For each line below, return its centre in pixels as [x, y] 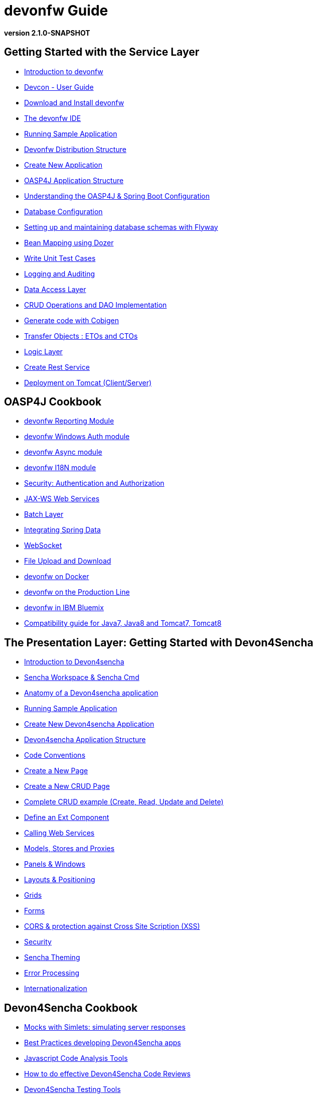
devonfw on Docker [57, 577]
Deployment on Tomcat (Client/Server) [88, 382]
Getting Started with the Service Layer [102, 52]
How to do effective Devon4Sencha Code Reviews [107, 1074]
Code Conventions [55, 755]
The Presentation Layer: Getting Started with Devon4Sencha [159, 642]
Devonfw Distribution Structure [75, 149]
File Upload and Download [68, 561]
